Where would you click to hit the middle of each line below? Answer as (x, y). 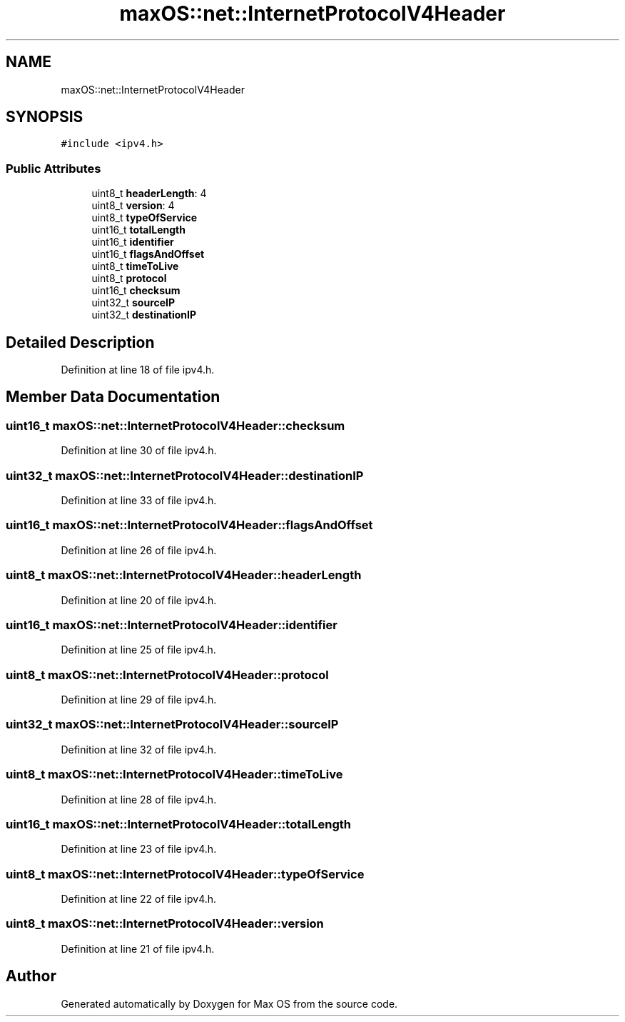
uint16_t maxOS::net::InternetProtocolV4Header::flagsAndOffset (189, 525)
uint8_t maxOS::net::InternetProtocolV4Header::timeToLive (174, 775)
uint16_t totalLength (138, 230)
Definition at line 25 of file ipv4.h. (138, 650)
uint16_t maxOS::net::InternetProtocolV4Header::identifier (172, 625)
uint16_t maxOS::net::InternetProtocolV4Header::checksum (176, 425)
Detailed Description (80, 342)
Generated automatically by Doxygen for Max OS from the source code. (229, 1003)
